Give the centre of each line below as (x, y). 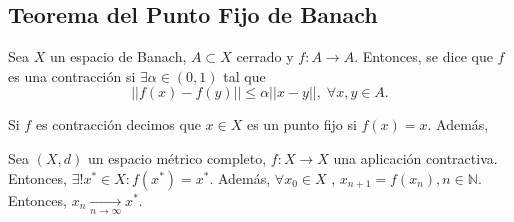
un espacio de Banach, (118, 56)
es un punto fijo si (301, 124)
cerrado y (265, 56)
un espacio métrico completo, (177, 157)
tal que (244, 75)
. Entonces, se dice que (423, 56)
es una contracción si (72, 75)
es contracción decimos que (118, 124)
